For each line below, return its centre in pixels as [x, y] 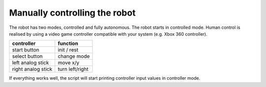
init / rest [68, 50]
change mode [74, 56]
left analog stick [31, 63]
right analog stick [32, 69]
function [68, 43]
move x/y [68, 63]
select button [27, 56]
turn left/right [73, 69]
